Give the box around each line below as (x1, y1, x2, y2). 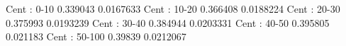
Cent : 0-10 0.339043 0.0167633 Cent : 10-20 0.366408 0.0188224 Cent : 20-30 (6, 1, 340, 16)
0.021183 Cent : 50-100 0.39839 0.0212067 (6, 29, 186, 44)
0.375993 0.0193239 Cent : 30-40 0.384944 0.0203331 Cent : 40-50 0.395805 (6, 15, 330, 30)
